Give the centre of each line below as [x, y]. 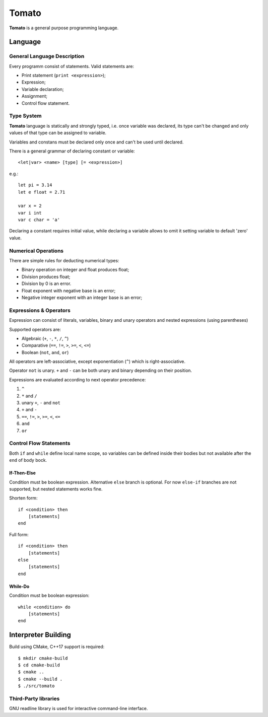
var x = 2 [30, 206]
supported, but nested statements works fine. [56, 489]
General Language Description [47, 56]
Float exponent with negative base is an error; [68, 290]
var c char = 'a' [39, 220]
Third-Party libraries [34, 699]
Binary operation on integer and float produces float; [75, 270]
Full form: [19, 534]
